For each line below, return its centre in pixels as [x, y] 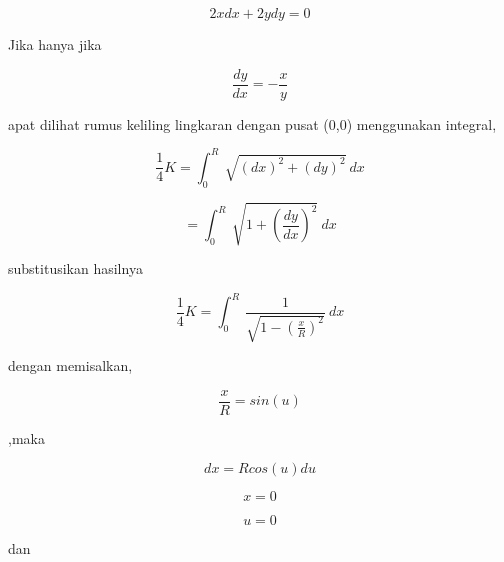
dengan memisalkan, [70, 365]
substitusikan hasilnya [75, 268]
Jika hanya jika [55, 44]
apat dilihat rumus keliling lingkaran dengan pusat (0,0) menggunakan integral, [252, 123]
